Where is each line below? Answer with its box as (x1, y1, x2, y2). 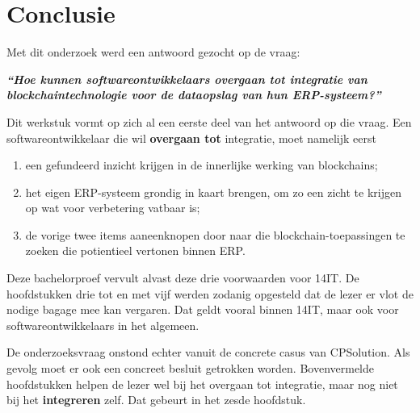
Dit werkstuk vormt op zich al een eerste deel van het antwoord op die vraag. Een (6, 113, 412, 130)
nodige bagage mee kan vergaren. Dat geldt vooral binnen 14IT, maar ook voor (6, 301, 399, 318)
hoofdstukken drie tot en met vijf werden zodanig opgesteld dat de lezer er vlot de (6, 285, 414, 302)
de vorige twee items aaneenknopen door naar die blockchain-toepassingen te (25, 226, 405, 243)
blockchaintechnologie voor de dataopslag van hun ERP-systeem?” (6, 86, 381, 103)
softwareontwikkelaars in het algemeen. (6, 316, 199, 333)
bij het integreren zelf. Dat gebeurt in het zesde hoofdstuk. (6, 391, 306, 408)
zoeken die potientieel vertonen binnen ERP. (25, 242, 246, 259)
